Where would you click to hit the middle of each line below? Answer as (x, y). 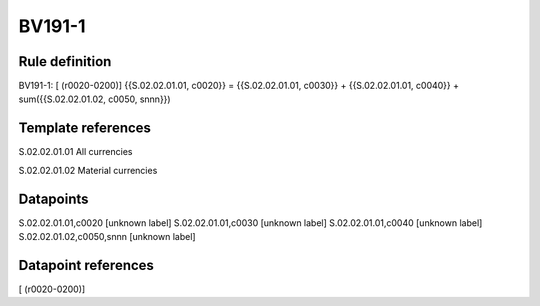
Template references (85, 128)
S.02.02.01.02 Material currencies (88, 170)
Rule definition (65, 61)
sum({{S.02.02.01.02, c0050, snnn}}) (94, 99)
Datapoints (53, 198)
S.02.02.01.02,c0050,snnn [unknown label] (107, 237)
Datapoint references (86, 265)
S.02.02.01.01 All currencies (75, 152)
